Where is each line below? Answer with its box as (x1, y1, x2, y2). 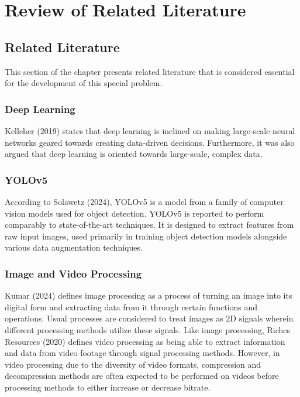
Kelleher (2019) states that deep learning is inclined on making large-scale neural (5, 124, 295, 136)
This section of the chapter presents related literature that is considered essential (5, 65, 295, 77)
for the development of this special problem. (5, 77, 163, 89)
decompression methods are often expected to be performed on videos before (5, 369, 279, 382)
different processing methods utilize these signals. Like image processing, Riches (5, 323, 291, 336)
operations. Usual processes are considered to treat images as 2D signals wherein (5, 312, 294, 324)
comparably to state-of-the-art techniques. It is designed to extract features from (5, 218, 294, 231)
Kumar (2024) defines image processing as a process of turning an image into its (5, 289, 292, 302)
